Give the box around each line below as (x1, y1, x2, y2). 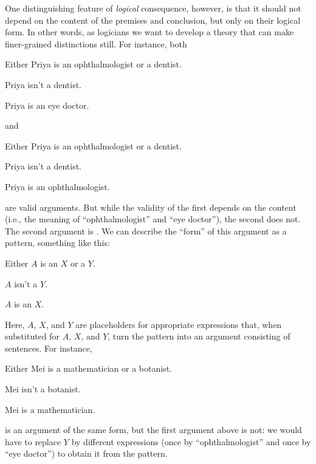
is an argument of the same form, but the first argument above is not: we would (5, 423, 302, 436)
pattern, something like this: (5, 236, 110, 249)
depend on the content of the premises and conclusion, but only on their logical (5, 13, 301, 26)
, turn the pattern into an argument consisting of (108, 330, 290, 343)
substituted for (5, 330, 60, 343)
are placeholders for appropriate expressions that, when (75, 318, 282, 330)
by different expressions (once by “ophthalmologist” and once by (71, 435, 311, 448)
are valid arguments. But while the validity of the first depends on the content (5, 200, 297, 213)
